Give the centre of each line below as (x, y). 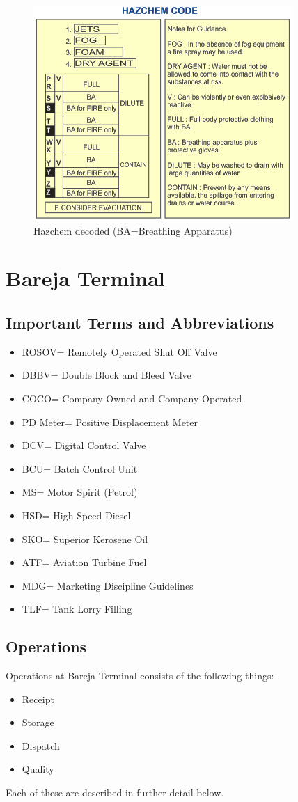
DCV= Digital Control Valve (84, 445)
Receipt (38, 699)
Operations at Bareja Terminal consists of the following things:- (141, 676)
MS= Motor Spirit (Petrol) (80, 492)
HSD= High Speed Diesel (76, 515)
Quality (38, 769)
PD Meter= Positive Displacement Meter (110, 422)
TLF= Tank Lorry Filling (77, 609)
